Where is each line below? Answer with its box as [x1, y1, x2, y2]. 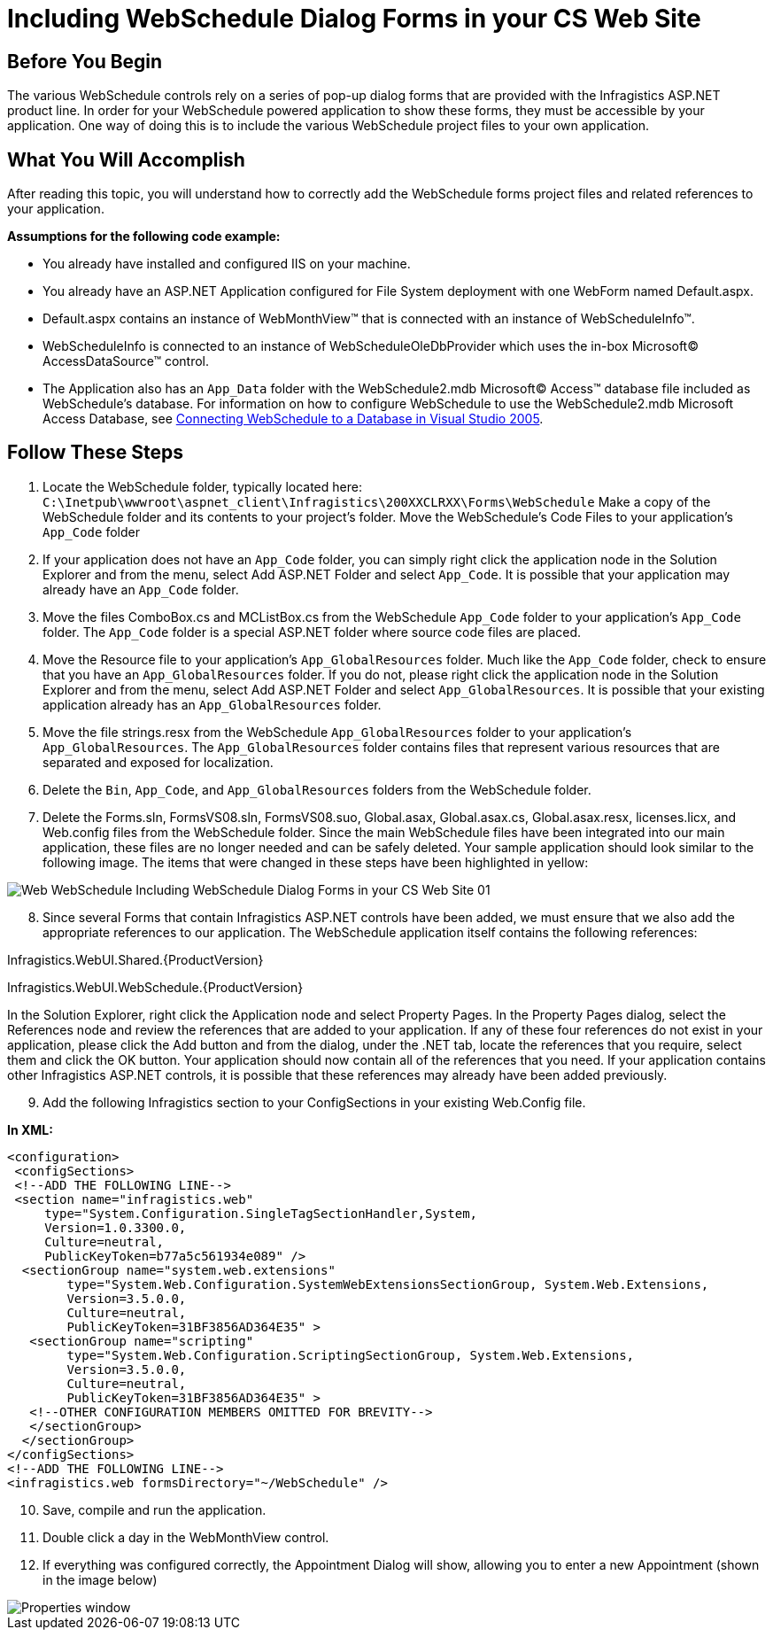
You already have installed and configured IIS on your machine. [43, 256, 411, 272]
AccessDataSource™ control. [43, 353, 210, 369]
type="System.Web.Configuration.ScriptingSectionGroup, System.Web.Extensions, [66, 1347, 635, 1362]
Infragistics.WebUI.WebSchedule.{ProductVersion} [7, 979, 304, 995]
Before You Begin [7, 50, 163, 73]
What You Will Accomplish [7, 148, 245, 171]
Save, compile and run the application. [43, 1501, 267, 1517]
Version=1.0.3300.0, [44, 1220, 187, 1235]
